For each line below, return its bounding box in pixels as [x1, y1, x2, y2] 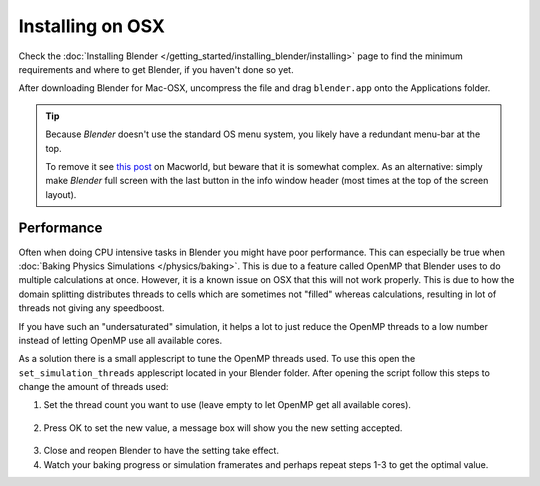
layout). [45, 188, 77, 200]
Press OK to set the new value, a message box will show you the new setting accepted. [43, 421, 403, 434]
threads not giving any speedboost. [18, 302, 165, 314]
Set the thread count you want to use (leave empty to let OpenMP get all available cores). [43, 399, 412, 411]
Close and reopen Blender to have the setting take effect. [43, 445, 280, 457]
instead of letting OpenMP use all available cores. [18, 334, 223, 346]
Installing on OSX [18, 15, 165, 37]
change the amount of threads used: [18, 381, 169, 393]
